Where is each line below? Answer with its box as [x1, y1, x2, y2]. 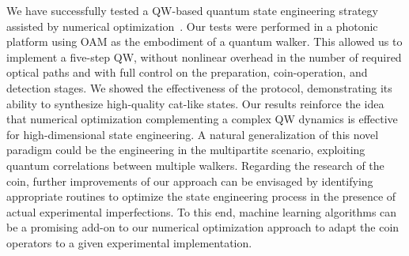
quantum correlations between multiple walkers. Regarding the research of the [6, 156, 384, 173]
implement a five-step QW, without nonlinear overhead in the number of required [6, 48, 402, 65]
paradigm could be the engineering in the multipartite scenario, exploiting [6, 141, 365, 158]
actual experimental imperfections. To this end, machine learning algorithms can [6, 203, 397, 220]
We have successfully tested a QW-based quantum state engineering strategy [6, 2, 378, 18]
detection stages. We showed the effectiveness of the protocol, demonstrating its [6, 79, 392, 96]
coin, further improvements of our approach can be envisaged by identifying [6, 172, 373, 189]
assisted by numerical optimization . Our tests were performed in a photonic [6, 17, 378, 34]
